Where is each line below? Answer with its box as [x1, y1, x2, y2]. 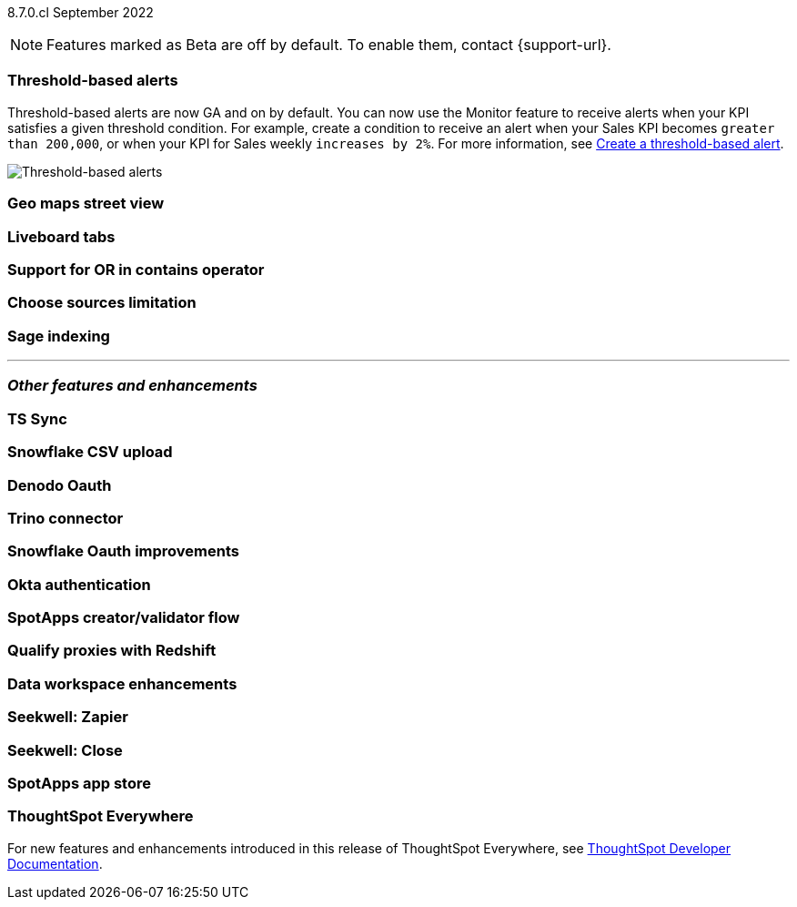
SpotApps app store [7, 773, 151, 792]
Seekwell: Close [7, 740, 123, 759]
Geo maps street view [7, 194, 165, 213]
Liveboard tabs [7, 227, 116, 246]
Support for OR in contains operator [7, 260, 265, 279]
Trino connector [7, 508, 124, 527]
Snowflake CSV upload [7, 443, 173, 462]
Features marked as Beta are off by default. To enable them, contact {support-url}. [46, 36, 611, 54]
